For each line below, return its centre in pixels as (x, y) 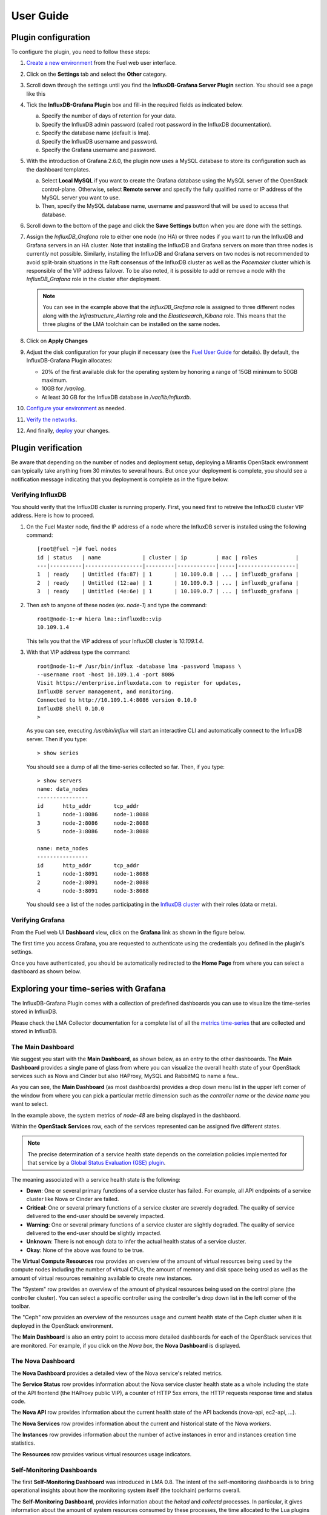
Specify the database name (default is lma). (96, 133)
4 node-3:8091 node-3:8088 (93, 891)
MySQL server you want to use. (81, 198)
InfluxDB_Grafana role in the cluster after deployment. (94, 279)
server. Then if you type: (57, 739)
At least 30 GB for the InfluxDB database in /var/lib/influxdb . (116, 397)
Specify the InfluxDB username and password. (99, 141)
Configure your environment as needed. (76, 408)
